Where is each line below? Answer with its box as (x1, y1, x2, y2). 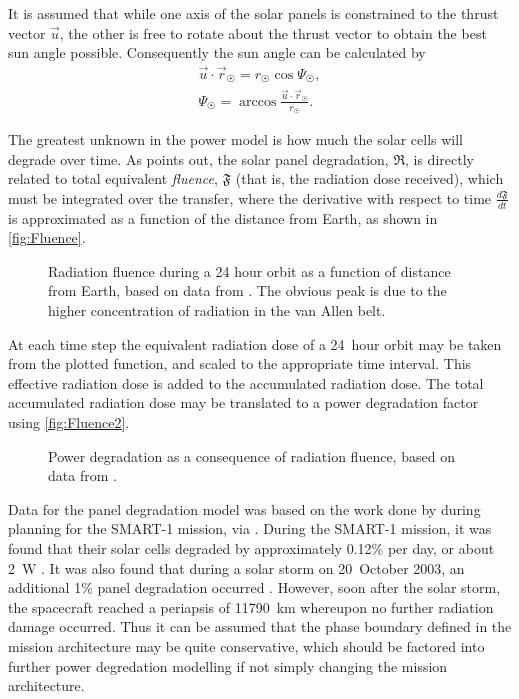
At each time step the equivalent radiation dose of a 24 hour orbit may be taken (8, 333, 502, 354)
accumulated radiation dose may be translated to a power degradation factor (8, 392, 479, 413)
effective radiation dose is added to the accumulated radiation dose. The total (8, 372, 484, 393)
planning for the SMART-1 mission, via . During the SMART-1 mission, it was (8, 518, 492, 539)
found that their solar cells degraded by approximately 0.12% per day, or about (8, 537, 495, 558)
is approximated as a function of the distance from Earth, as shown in (8, 207, 438, 228)
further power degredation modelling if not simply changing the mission (8, 655, 448, 676)
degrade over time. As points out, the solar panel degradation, (8, 148, 389, 169)
